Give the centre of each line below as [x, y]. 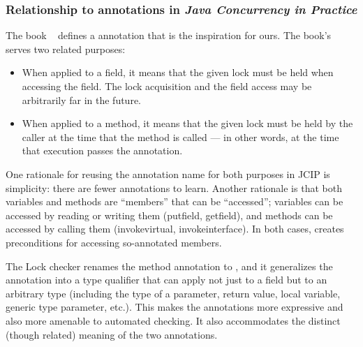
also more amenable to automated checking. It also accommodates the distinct [173, 320]
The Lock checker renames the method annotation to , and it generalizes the [169, 266]
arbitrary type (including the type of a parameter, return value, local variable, [173, 293]
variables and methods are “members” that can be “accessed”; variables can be [175, 201]
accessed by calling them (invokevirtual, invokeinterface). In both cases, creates [175, 229]
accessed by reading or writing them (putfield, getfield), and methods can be [169, 215]
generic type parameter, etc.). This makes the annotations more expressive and [175, 307]
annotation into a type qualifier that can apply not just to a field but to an [166, 280]
